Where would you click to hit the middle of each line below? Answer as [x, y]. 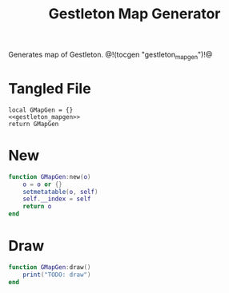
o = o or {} [42, 184]
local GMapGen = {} [41, 110]
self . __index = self [57, 199]
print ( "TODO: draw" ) [57, 275]
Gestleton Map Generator [135, 14]
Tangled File [50, 89]
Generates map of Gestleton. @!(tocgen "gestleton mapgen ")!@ [110, 55]
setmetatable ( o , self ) [60, 192]
